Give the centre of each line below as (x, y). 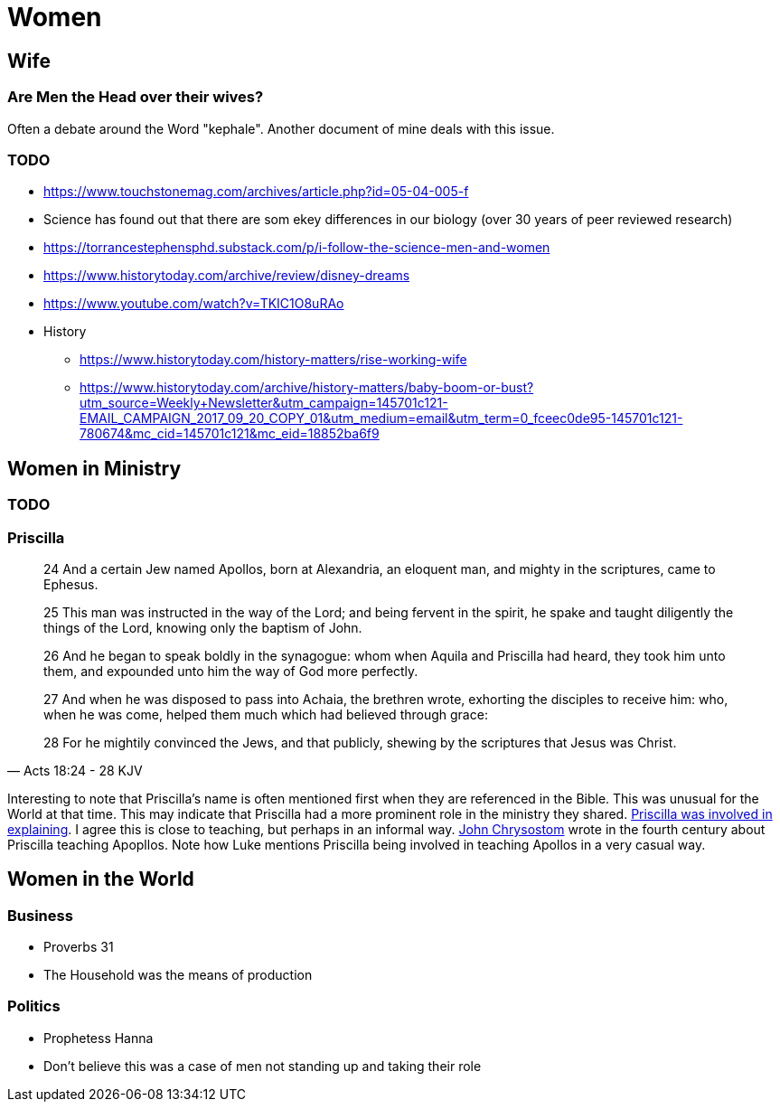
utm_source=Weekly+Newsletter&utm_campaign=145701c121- (264, 403)
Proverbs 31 (79, 947)
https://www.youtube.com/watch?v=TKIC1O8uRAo (194, 304)
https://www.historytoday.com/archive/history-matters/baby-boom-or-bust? (307, 388)
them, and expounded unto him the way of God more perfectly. (231, 671)
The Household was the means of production (178, 975)
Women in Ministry (94, 468)
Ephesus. (71, 584)
